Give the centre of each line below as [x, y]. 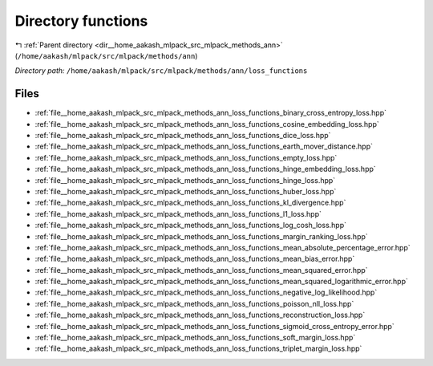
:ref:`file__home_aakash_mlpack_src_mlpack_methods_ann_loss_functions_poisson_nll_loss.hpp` [194, 303]
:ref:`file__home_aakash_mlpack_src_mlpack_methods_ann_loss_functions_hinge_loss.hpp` [185, 180]
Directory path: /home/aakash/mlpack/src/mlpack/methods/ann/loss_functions [161, 71]
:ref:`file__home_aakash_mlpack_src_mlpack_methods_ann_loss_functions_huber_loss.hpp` [186, 191]
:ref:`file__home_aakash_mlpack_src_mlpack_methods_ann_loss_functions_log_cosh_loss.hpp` [191, 226]
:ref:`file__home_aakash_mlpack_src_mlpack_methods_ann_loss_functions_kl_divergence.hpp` [190, 203]
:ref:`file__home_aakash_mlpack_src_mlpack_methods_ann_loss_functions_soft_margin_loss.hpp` [195, 338]
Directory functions [81, 21]
